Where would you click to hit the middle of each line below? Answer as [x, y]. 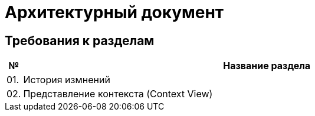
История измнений [67, 80]
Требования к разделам [80, 40]
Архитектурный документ [114, 12]
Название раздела [267, 66]
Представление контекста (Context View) [118, 94]
